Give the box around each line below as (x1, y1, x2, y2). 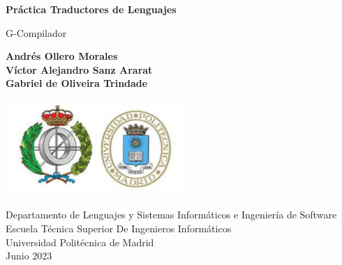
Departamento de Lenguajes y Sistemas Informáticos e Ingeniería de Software (6, 207, 337, 222)
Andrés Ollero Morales (6, 49, 118, 63)
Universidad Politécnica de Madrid (6, 234, 154, 249)
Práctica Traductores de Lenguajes (6, 2, 177, 16)
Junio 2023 (6, 248, 52, 263)
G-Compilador (6, 25, 67, 40)
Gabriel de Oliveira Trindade (6, 76, 148, 90)
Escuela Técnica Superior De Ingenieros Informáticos (6, 220, 232, 235)
